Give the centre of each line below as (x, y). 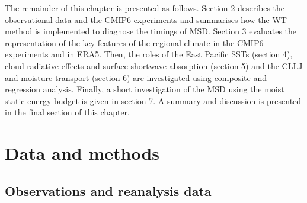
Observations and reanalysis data (108, 190)
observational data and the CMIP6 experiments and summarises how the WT (146, 19)
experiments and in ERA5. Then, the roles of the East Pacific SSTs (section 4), (149, 54)
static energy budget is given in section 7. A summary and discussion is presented (153, 100)
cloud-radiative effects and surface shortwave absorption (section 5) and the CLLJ (154, 65)
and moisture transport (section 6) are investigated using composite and (136, 77)
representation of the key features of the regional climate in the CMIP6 (134, 42)
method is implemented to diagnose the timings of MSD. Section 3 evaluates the (151, 31)
